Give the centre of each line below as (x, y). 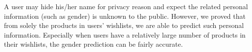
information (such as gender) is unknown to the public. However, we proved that (125, 16)
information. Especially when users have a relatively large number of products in (125, 34)
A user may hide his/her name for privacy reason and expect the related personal (126, 6)
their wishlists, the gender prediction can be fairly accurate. (93, 44)
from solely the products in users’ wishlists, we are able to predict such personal (124, 25)
